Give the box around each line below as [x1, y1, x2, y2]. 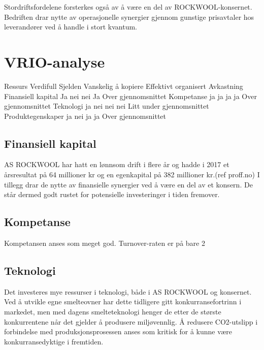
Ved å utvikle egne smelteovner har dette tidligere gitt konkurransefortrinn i [4, 296, 242, 307]
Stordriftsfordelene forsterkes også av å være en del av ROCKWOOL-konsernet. [4, 2, 252, 12]
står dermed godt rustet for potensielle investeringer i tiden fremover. [4, 189, 220, 200]
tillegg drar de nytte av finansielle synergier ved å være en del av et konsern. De [4, 179, 253, 189]
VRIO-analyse [4, 51, 105, 72]
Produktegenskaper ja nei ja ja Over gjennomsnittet [4, 110, 167, 121]
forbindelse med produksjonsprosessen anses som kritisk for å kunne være [4, 326, 233, 337]
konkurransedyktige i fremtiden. [4, 336, 104, 346]
